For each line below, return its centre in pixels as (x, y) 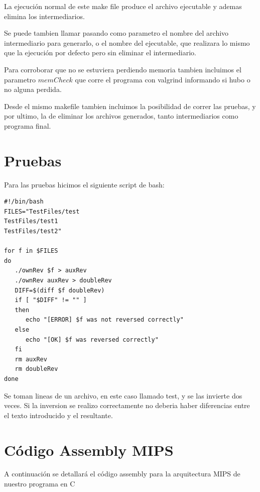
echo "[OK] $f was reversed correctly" (92, 339)
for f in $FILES (31, 251)
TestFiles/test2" (33, 231)
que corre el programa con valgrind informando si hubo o (163, 79)
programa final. (28, 125)
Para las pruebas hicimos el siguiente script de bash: (84, 184)
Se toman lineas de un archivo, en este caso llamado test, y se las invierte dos (123, 395)
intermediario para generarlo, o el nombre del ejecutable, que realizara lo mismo (127, 42)
